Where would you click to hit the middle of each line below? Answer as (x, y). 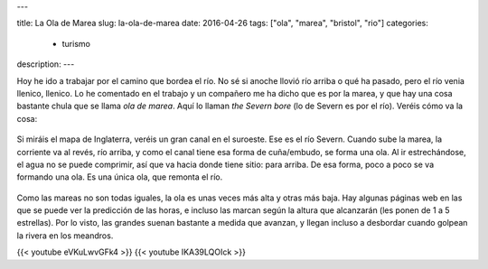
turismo (76, 43)
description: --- (46, 64)
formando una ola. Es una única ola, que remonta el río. (120, 177)
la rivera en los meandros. (65, 236)
